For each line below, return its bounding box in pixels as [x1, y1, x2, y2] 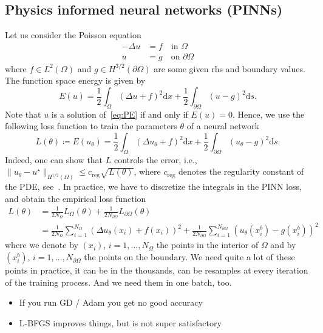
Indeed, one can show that [5, 153, 103, 166]
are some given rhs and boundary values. [154, 62, 305, 75]
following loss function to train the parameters [5, 119, 177, 132]
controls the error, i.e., [114, 153, 197, 166]
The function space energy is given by [5, 74, 146, 87]
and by [270, 238, 296, 251]
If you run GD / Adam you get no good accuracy [19, 296, 203, 309]
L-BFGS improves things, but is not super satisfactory [19, 316, 222, 329]
